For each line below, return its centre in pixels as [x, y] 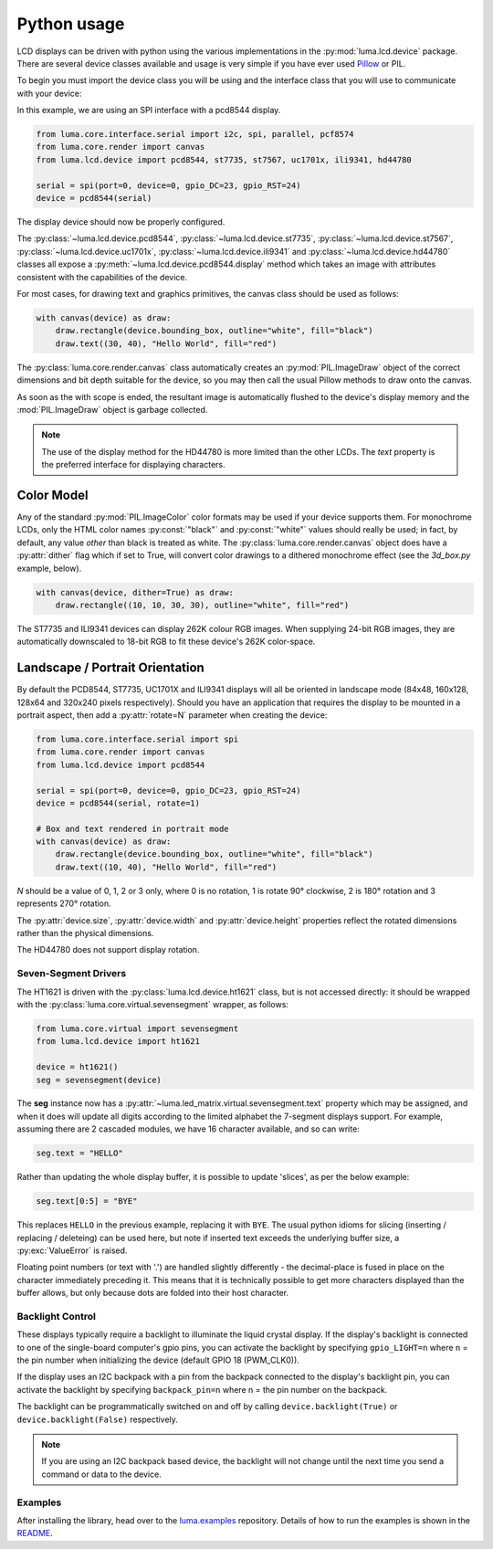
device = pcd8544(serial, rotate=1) [118, 803]
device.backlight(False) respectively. [97, 1419]
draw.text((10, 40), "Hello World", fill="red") [166, 867]
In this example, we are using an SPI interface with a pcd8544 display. [149, 111]
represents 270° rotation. [64, 903]
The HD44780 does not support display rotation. [108, 950]
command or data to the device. [101, 1474]
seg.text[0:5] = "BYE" [87, 1201]
